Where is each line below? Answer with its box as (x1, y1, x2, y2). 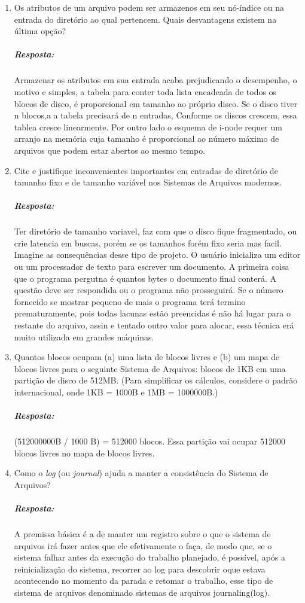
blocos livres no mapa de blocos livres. (14, 446, 155, 459)
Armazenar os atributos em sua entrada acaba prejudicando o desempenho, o (14, 74, 297, 86)
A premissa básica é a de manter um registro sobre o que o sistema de (14, 528, 271, 540)
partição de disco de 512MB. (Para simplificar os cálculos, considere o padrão (14, 374, 298, 386)
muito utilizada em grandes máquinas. (14, 330, 154, 343)
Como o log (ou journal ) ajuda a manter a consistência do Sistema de (14, 467, 269, 479)
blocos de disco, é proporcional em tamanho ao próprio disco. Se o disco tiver (14, 97, 298, 109)
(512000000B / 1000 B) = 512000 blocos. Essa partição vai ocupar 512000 (14, 435, 285, 447)
